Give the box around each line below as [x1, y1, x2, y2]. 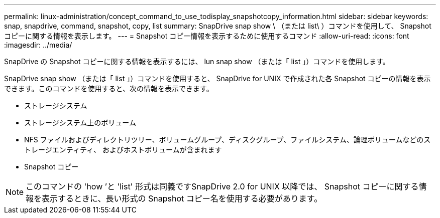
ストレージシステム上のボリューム [24, 118, 136, 127]
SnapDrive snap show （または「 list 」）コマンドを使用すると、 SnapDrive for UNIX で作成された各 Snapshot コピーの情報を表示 [4, 74, 431, 83]
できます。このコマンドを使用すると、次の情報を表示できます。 [4, 84, 213, 93]
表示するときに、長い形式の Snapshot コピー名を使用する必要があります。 [42, 193, 322, 203]
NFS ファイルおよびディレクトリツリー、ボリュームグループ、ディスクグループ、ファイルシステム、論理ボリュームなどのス [24, 135, 431, 144]
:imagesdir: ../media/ [4, 41, 72, 49]
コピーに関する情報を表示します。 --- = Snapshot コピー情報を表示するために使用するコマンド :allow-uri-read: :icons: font [4, 32, 409, 40]
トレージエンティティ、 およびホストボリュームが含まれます [24, 145, 222, 154]
